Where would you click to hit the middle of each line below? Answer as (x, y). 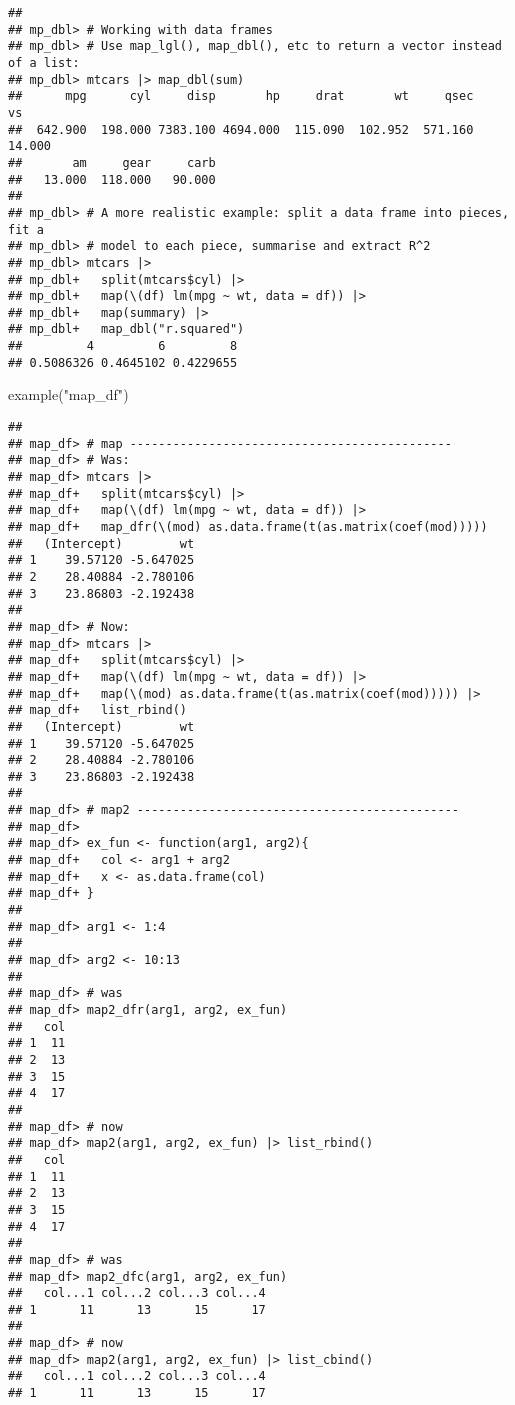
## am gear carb (112, 162)
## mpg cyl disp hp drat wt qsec (241, 96)
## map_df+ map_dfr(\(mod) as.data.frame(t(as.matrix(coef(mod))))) (248, 526)
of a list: (44, 62)
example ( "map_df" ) (68, 394)
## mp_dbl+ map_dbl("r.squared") (126, 329)
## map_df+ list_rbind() (97, 710)
